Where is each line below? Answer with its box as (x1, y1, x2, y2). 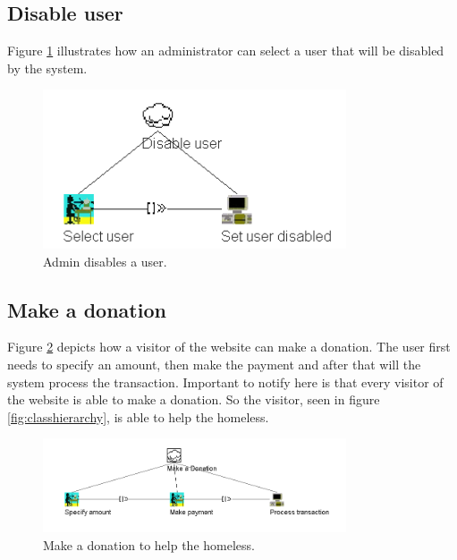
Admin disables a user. (43, 251, 167, 270)
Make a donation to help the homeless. (43, 535, 255, 554)
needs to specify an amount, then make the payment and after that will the (7, 355, 421, 374)
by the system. (7, 58, 88, 77)
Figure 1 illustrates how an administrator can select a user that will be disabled (7, 41, 444, 60)
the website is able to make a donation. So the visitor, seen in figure (7, 390, 380, 409)
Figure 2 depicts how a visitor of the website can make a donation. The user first (7, 337, 451, 356)
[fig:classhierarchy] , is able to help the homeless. (7, 407, 269, 426)
